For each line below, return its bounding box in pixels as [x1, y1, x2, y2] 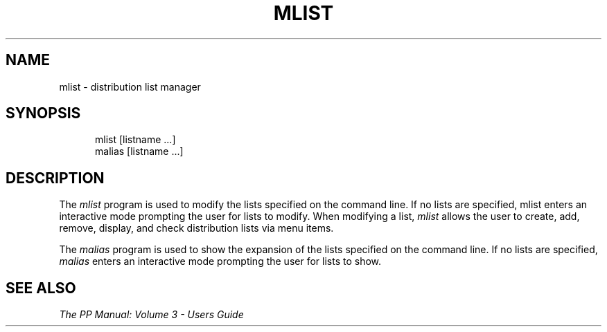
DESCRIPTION [6, 169, 105, 187]
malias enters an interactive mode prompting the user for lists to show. [59, 255, 382, 268]
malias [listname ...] [95, 145, 184, 158]
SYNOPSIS [6, 104, 81, 122]
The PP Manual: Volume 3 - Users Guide [59, 308, 244, 321]
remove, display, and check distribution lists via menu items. [59, 222, 334, 234]
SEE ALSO [6, 279, 76, 297]
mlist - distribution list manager [59, 80, 201, 93]
